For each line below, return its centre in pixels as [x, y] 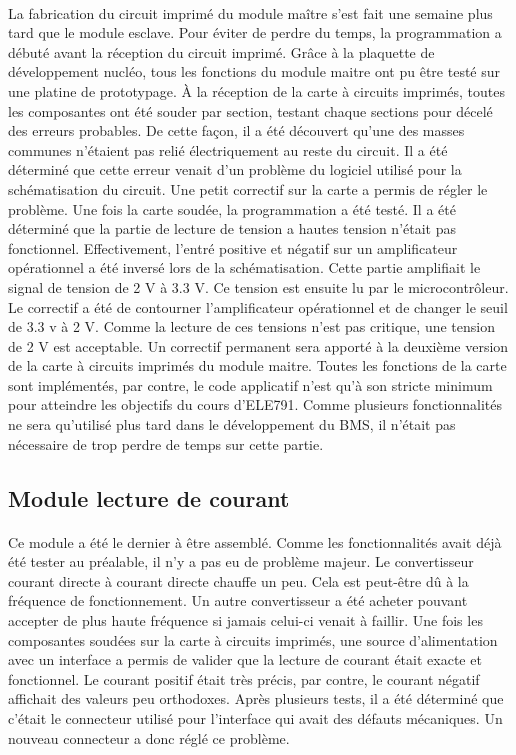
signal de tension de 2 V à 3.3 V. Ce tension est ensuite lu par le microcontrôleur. [258, 286]
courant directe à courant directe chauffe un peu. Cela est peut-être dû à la [238, 580]
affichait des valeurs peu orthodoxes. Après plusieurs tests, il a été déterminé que [256, 698]
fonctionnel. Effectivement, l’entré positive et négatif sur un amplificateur [233, 247]
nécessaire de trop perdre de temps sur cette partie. [166, 443]
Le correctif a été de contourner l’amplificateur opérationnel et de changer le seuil [258, 306]
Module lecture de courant [149, 497]
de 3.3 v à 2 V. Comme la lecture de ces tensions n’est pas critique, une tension [251, 326]
